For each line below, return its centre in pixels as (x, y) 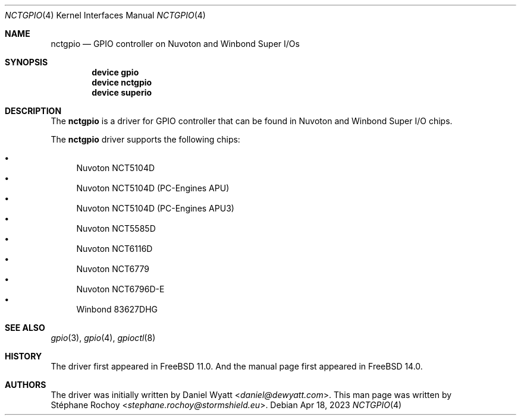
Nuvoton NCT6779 (113, 269)
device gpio (115, 72)
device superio (122, 92)
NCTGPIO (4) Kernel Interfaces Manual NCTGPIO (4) (105, 15)
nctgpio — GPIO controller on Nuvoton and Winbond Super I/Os (175, 44)
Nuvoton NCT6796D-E (120, 289)
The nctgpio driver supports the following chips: (145, 139)
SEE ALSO (25, 328)
